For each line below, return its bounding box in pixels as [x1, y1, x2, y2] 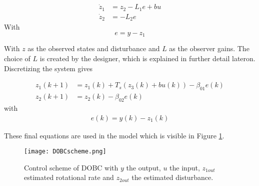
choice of [4, 53, 30, 64]
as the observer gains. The [169, 43, 249, 54]
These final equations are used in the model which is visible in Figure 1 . [4, 130, 224, 140]
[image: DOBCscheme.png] [24, 148, 106, 155]
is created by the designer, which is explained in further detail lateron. [39, 53, 255, 64]
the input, [169, 162, 200, 172]
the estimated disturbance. [131, 172, 213, 182]
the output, [126, 162, 161, 172]
